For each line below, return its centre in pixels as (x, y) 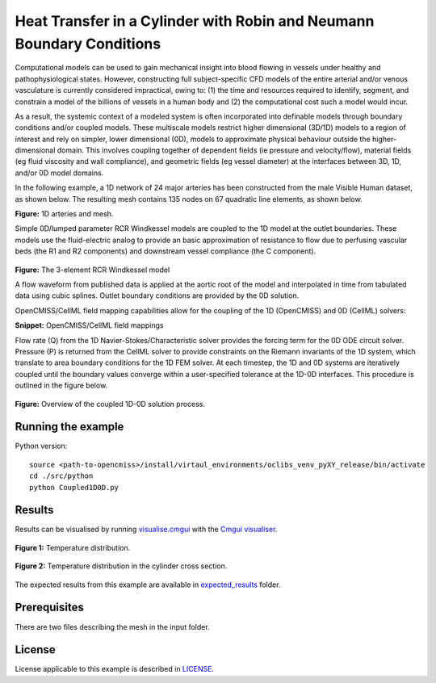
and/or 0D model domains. (59, 173)
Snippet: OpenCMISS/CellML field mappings (89, 325)
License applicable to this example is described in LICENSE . (114, 669)
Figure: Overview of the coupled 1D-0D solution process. (110, 404)
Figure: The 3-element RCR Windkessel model (92, 270)
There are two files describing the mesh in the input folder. (112, 626)
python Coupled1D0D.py (74, 487)
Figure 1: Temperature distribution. (73, 547)
